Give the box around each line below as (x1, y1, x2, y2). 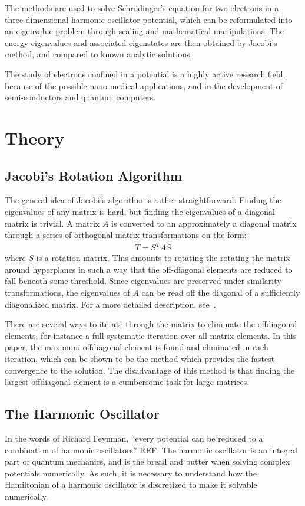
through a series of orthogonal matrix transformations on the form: (5, 228, 247, 241)
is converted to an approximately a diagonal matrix (111, 217, 297, 229)
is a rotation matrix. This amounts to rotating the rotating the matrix (36, 252, 290, 264)
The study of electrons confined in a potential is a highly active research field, (5, 67, 286, 80)
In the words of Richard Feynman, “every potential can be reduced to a (5, 432, 263, 444)
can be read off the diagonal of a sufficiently (141, 286, 300, 299)
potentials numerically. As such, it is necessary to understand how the (5, 466, 257, 479)
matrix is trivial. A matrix (5, 217, 100, 229)
